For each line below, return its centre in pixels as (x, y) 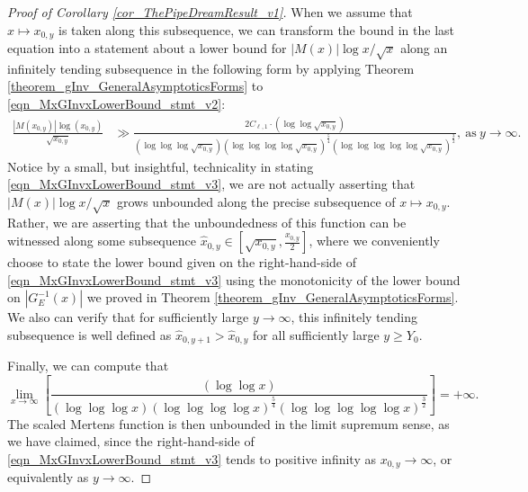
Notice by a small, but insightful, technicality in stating (161, 166)
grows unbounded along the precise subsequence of (256, 201)
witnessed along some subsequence (102, 241)
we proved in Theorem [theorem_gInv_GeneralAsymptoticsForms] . (273, 297)
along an (424, 48)
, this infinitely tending (354, 317)
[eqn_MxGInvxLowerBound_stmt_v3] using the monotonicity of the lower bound (234, 279)
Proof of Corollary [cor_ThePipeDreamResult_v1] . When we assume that (210, 12)
